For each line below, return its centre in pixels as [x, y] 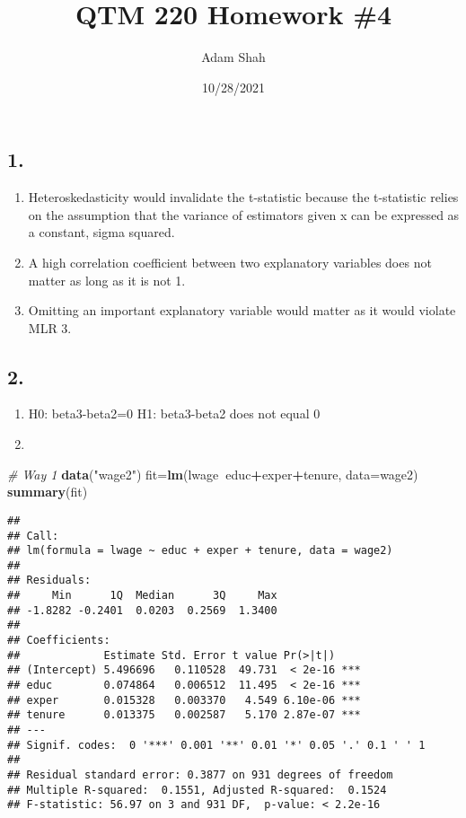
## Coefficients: [59, 641]
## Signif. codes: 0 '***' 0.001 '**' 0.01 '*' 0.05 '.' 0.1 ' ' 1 [216, 745]
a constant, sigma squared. [101, 232]
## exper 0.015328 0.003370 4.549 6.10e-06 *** [184, 700]
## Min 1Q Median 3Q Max [142, 596]
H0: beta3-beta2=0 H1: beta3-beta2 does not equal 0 [174, 413]
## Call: [33, 536]
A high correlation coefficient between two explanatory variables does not [230, 262]
